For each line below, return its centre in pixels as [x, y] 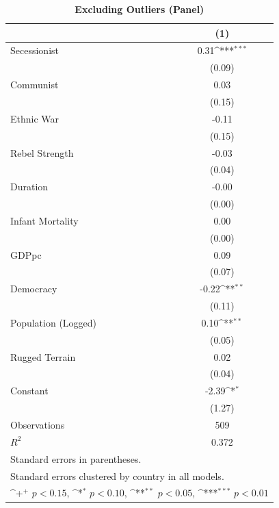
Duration [29, 187]
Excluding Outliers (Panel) [139, 9]
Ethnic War [35, 118]
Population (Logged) [54, 322]
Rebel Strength [42, 152]
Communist [35, 85]
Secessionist [35, 50]
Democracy [34, 289]
